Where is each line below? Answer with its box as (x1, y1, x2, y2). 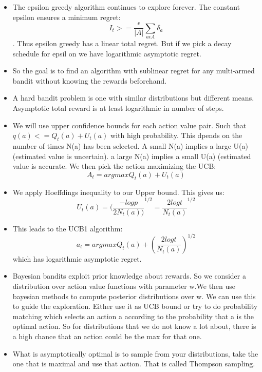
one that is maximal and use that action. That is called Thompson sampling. (12, 358, 255, 369)
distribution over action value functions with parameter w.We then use (12, 280, 236, 291)
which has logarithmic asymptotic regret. (12, 253, 142, 264)
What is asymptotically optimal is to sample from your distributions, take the (12, 348, 258, 359)
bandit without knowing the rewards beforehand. (12, 75, 167, 86)
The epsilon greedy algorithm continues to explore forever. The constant (12, 2, 240, 12)
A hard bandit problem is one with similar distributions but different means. (12, 92, 254, 103)
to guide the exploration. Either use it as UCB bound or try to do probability (12, 301, 258, 311)
